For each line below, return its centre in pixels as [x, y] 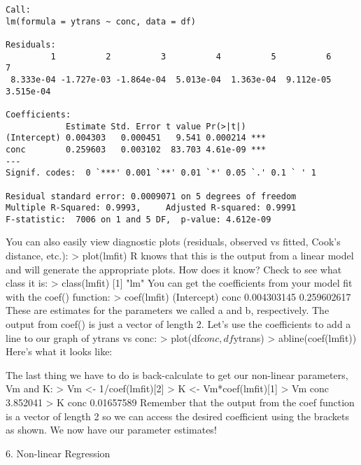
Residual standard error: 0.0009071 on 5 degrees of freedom [151, 196]
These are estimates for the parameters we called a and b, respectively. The [168, 310]
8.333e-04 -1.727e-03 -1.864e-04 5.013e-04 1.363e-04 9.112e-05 [171, 79]
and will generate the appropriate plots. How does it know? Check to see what [174, 269]
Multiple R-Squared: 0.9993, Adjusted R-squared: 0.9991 [151, 208]
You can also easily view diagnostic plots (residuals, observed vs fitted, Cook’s [173, 242]
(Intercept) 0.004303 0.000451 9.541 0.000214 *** [136, 138]
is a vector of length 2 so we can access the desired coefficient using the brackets [177, 416]
